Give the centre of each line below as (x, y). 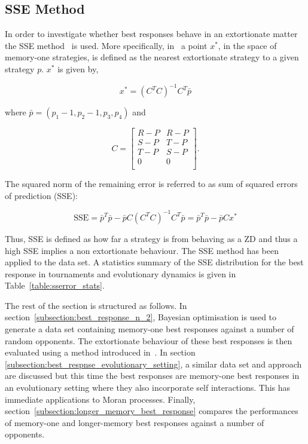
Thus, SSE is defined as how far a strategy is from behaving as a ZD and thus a (151, 238)
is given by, (78, 68)
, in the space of (247, 45)
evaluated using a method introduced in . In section (100, 352)
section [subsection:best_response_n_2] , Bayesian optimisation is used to (141, 317)
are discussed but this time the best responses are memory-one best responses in (152, 376)
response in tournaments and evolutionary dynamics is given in (121, 273)
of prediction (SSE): (41, 195)
